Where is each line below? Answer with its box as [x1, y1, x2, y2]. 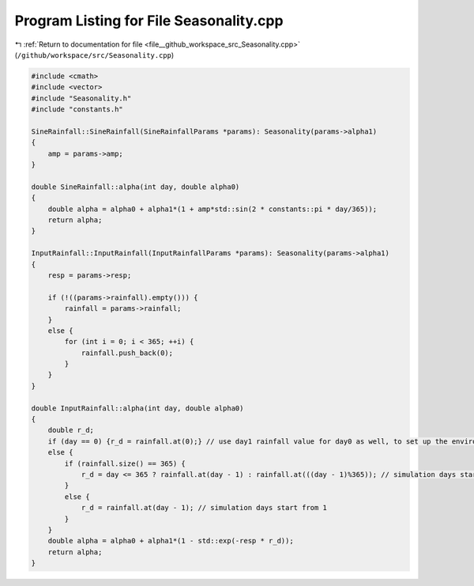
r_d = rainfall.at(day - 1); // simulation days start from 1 [81, 503, 328, 512]
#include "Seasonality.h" [31, 93, 132, 103]
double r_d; [47, 425, 95, 435]
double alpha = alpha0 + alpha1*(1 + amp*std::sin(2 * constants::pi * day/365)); [47, 204, 378, 214]
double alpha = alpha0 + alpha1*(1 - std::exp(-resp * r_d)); [47, 536, 294, 546]
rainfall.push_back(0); [81, 348, 174, 357]
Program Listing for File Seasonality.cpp [14, 12, 284, 29]
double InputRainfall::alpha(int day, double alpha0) [31, 403, 244, 413]
